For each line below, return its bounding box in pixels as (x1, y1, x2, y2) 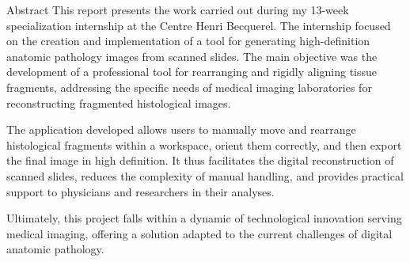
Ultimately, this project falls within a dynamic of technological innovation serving (6, 210, 402, 226)
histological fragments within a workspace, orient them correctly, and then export (6, 136, 402, 153)
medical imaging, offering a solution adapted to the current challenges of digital (6, 225, 393, 241)
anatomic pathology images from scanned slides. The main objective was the (6, 47, 378, 64)
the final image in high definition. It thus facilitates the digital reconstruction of (6, 152, 394, 169)
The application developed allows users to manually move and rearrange (6, 121, 356, 138)
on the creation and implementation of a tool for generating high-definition (6, 32, 370, 49)
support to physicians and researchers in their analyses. (6, 183, 275, 199)
